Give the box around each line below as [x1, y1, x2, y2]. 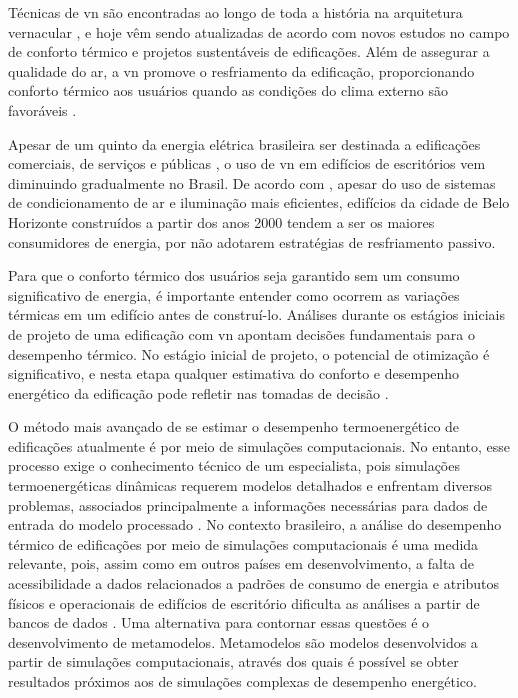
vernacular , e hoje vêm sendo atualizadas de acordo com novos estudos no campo [8, 21, 510, 42]
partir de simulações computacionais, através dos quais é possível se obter [8, 651, 459, 672]
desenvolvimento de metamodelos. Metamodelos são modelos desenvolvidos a [8, 631, 478, 652]
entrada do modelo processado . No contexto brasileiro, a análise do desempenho [8, 514, 502, 535]
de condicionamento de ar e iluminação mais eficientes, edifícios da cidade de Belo [8, 192, 510, 213]
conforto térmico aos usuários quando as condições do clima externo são [8, 80, 449, 101]
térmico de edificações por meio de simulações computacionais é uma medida [8, 533, 479, 554]
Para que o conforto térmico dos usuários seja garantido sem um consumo [8, 265, 460, 286]
